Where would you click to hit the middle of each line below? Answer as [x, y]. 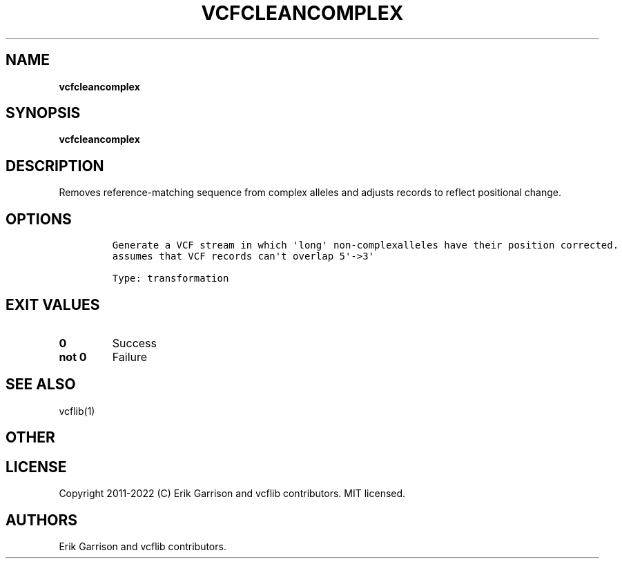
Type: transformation [171, 279]
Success [135, 343]
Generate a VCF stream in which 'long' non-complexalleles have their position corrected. [366, 245]
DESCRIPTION [55, 166]
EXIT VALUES [53, 304]
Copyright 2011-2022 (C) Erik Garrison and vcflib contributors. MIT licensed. [232, 494]
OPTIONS [39, 219]
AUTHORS [42, 520]
